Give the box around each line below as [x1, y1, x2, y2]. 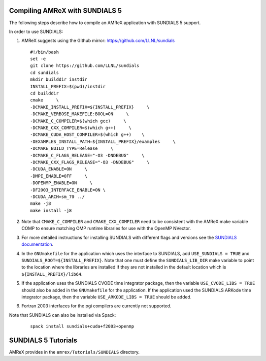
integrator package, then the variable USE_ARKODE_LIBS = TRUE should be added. [21, 294, 192, 300]
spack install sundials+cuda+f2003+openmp [30, 324, 134, 329]
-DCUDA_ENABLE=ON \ [30, 166, 88, 172]
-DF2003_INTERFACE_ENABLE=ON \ [30, 187, 106, 193]
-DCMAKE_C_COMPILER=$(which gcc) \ [30, 118, 127, 124]
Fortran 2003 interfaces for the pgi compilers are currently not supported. [21, 303, 172, 309]
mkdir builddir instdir [30, 77, 88, 82]
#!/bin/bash [30, 49, 59, 55]
